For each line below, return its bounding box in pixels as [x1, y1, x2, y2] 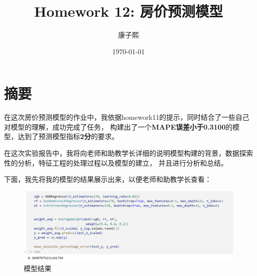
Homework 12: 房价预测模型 [34, 1, 223, 21]
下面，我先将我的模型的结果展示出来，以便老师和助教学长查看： [4, 174, 212, 184]
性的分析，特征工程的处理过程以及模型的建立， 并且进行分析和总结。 [4, 157, 228, 168]
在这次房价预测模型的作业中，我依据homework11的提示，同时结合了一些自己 [4, 112, 250, 122]
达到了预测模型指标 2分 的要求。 [17, 131, 119, 141]
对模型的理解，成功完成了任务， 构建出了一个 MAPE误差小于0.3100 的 [4, 121, 233, 132]
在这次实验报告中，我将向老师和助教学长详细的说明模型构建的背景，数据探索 [4, 148, 253, 158]
